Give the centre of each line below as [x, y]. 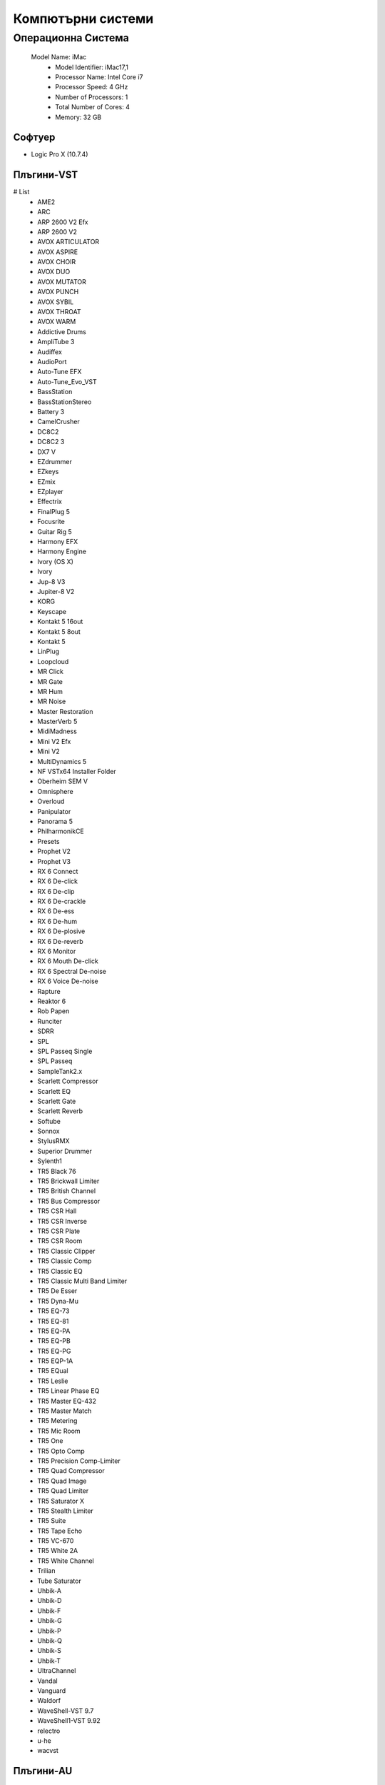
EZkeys [48, 472]
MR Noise [52, 702]
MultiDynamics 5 [62, 761]
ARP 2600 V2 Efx [63, 222]
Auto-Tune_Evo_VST [67, 381]
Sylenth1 [50, 1161]
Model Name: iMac [59, 57]
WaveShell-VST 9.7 [66, 1711]
